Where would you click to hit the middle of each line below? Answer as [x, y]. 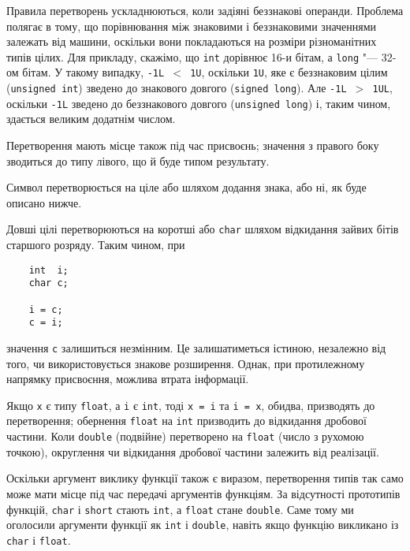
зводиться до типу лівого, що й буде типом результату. [138, 160]
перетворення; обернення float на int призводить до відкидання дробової [186, 421]
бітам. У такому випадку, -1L [93, 72]
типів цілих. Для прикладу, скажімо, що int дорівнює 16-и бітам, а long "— [192, 56]
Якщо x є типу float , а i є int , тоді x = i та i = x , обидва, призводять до [191, 405]
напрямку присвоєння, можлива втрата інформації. [128, 379]
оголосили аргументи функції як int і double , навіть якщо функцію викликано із [203, 525]
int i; [48, 270]
